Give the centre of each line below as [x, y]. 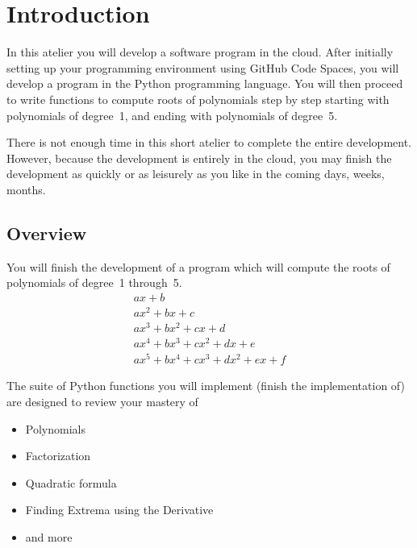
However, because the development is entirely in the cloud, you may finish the [199, 158]
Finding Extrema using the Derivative [119, 510]
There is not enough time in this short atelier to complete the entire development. [209, 142]
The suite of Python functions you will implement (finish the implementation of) [206, 386]
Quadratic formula [71, 482]
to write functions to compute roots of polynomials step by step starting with [198, 99]
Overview [47, 232]
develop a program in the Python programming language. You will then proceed [205, 83]
